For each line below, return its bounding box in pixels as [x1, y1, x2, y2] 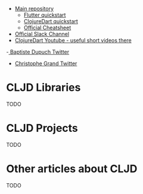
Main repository [14, 5, 54, 12]
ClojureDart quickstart [23, 18, 79, 24]
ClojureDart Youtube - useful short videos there [14, 37, 132, 44]
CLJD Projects [6, 122, 79, 135]
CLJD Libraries [6, 81, 81, 94]
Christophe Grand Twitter [14, 60, 77, 67]
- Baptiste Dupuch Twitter [6, 48, 70, 56]
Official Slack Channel [14, 30, 70, 38]
